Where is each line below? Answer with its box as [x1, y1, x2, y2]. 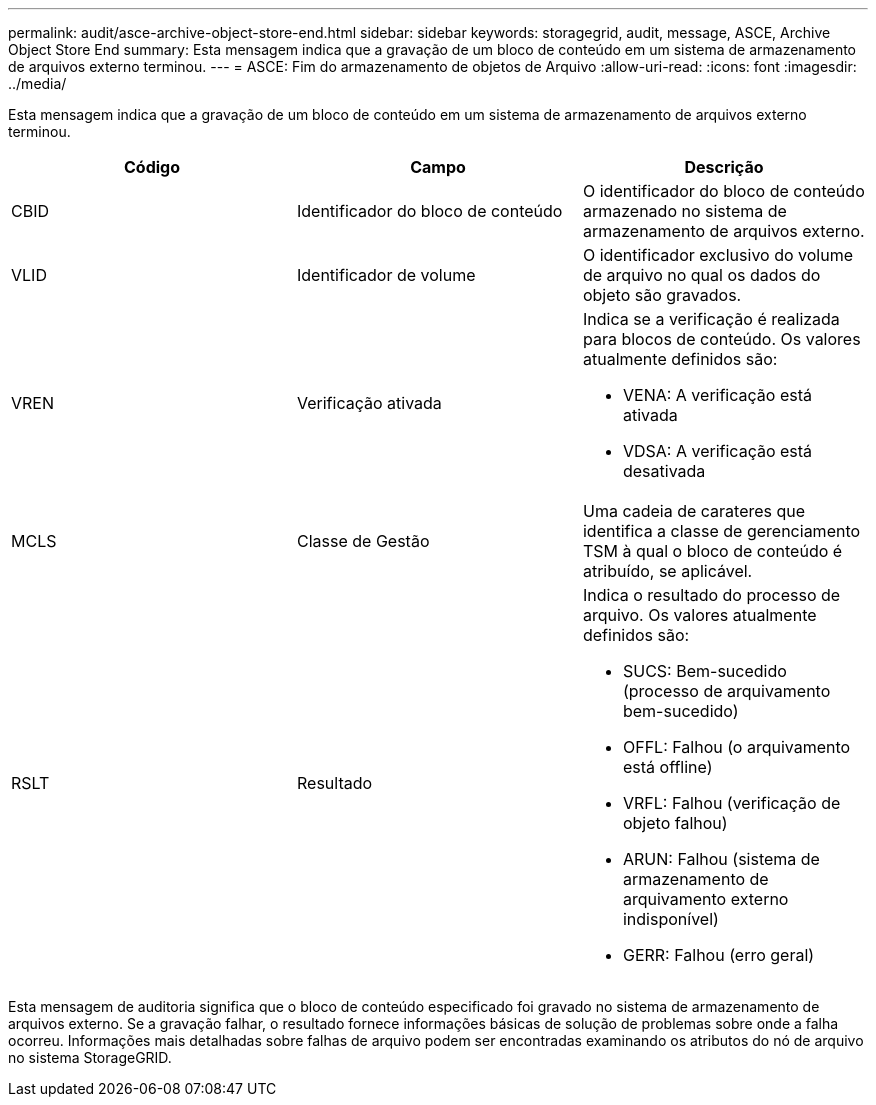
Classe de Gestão [296, 531, 430, 551]
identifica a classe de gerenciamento [582, 521, 861, 541]
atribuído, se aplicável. [582, 561, 753, 581]
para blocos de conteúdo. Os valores [582, 329, 861, 349]
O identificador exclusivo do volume [582, 245, 854, 265]
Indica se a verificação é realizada [582, 309, 840, 329]
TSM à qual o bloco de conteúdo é [582, 541, 843, 561]
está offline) [622, 757, 713, 777]
